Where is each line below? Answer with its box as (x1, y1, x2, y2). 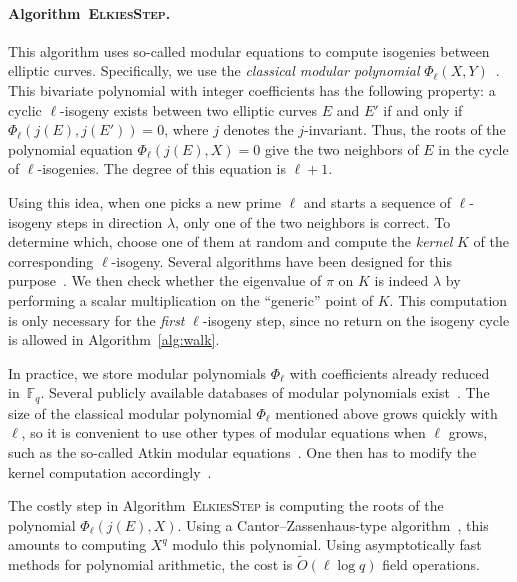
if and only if (383, 99, 463, 120)
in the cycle (438, 138, 509, 159)
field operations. (382, 554, 480, 575)
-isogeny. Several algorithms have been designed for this (111, 250, 452, 271)
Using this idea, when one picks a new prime (8, 191, 281, 212)
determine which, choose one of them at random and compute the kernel (8, 231, 453, 252)
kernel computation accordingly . (8, 461, 212, 482)
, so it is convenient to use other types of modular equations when (21, 422, 426, 443)
